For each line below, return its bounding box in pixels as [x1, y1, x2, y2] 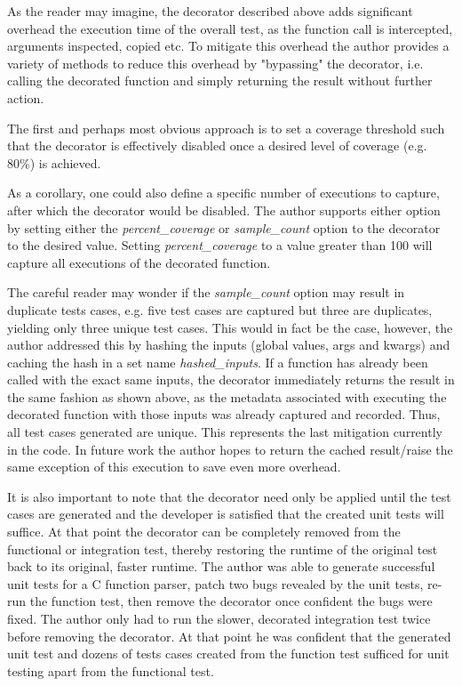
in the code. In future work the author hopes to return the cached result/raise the [7, 440, 453, 458]
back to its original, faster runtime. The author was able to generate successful [7, 557, 435, 576]
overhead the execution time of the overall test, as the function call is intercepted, [7, 19, 453, 37]
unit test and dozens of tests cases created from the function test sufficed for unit [7, 644, 450, 663]
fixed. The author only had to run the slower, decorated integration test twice [7, 609, 431, 627]
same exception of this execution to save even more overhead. [7, 457, 341, 476]
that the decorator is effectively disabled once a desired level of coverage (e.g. [7, 136, 427, 155]
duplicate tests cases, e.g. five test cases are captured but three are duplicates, [7, 300, 433, 319]
